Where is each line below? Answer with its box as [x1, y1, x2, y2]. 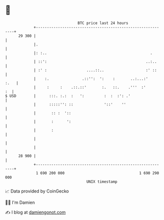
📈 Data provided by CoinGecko [5, 188, 69, 194]
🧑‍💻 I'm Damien [5, 199, 35, 205]
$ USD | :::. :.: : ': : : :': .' [5, 93, 131, 98]
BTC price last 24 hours [78, 21, 129, 25]
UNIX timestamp [86, 179, 118, 184]
